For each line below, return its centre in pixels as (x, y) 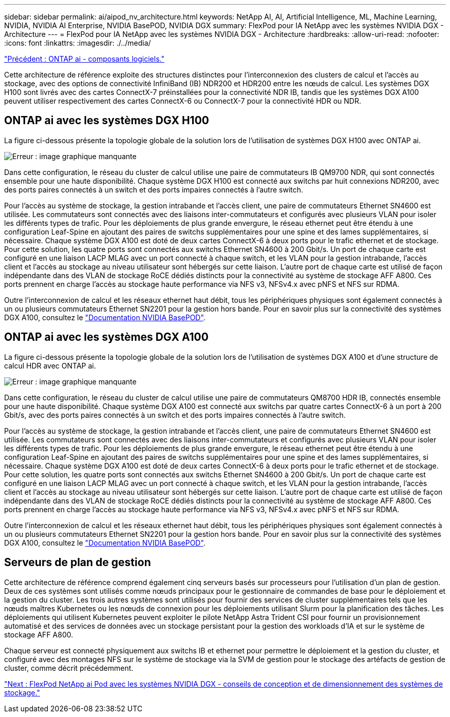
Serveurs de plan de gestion (78, 563)
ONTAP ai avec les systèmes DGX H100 (107, 121)
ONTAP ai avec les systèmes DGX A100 (106, 337)
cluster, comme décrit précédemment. (69, 668)
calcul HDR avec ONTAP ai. (50, 365)
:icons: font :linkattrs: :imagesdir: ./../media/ (78, 43)
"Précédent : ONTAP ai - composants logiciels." (84, 59)
